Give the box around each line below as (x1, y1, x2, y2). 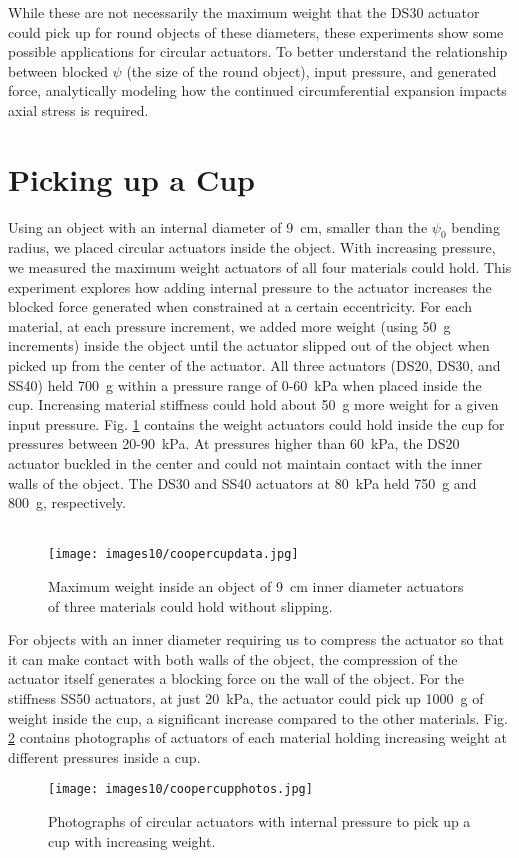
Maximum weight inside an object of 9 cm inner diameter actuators (48, 576, 464, 597)
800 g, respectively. (8, 492, 126, 513)
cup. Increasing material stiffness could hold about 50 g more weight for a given (8, 394, 499, 415)
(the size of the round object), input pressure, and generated (126, 60, 497, 81)
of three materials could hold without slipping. (48, 595, 333, 616)
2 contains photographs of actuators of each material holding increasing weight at (8, 727, 508, 748)
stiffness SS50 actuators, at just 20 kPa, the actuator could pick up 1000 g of (8, 688, 484, 709)
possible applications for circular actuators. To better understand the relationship (8, 41, 508, 62)
